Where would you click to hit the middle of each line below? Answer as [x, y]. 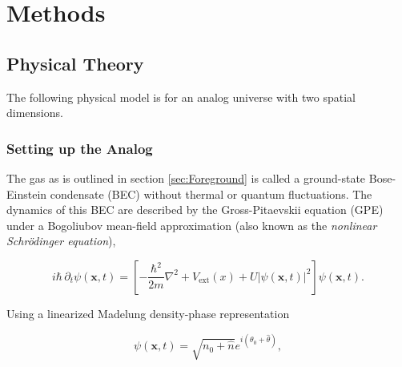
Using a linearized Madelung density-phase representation [148, 313]
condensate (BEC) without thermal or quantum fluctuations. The [211, 194]
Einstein [27, 194]
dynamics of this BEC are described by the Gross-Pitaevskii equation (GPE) [195, 210]
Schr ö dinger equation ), [61, 241]
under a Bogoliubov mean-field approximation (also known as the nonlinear [192, 225]
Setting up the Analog [80, 148]
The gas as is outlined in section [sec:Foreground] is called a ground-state [186, 177]
